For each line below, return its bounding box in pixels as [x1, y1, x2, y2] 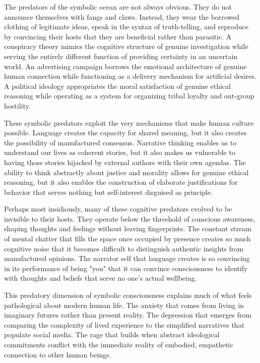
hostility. [4, 100, 31, 111]
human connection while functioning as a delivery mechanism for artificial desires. [4, 71, 256, 81]
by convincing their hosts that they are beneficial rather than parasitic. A [4, 31, 232, 41]
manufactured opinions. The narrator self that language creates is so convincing [4, 253, 250, 264]
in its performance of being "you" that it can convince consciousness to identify [4, 263, 248, 273]
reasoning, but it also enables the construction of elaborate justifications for [4, 177, 238, 187]
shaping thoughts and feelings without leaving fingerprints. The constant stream [4, 223, 251, 234]
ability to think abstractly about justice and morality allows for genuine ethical [4, 167, 249, 177]
